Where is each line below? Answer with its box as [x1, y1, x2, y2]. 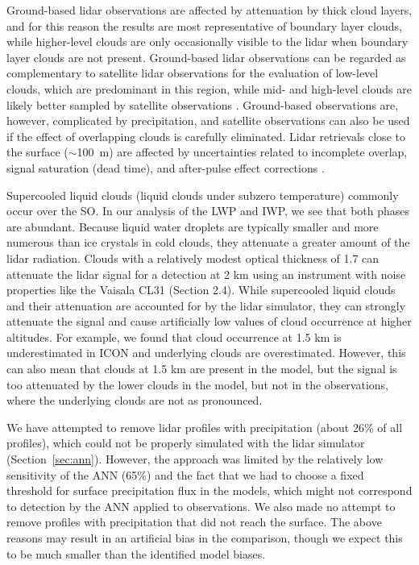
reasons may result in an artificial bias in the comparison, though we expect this [6, 530, 403, 546]
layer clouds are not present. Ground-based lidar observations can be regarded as [6, 48, 406, 65]
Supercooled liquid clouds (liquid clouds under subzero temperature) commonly [6, 186, 399, 203]
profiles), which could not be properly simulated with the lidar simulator [6, 434, 365, 451]
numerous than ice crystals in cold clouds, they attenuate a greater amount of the [6, 234, 410, 251]
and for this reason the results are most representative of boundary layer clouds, [6, 17, 402, 34]
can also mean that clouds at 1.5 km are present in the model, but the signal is [6, 360, 397, 377]
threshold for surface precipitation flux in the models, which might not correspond [6, 482, 413, 499]
